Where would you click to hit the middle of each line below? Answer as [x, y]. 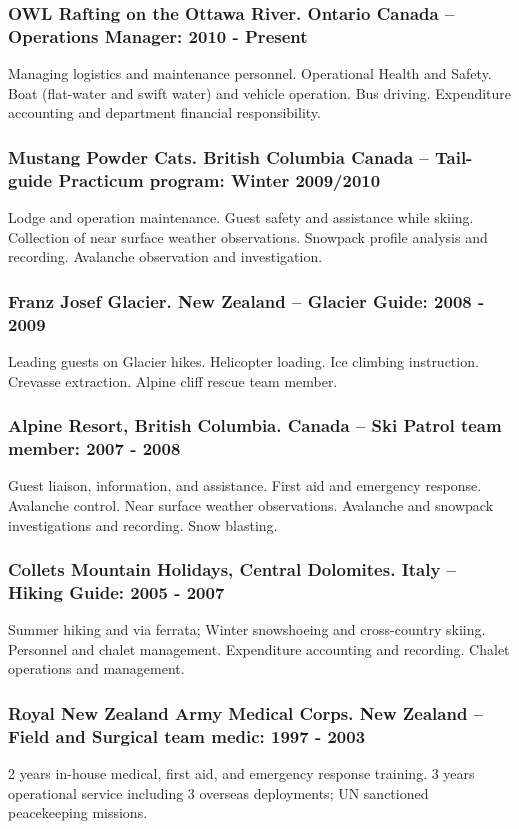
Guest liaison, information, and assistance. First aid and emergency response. [245, 485]
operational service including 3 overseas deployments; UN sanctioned [218, 792]
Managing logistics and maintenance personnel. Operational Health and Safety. [250, 73]
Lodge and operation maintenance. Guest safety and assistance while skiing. [241, 217]
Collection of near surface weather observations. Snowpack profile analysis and [248, 236]
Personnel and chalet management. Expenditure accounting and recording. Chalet [259, 648]
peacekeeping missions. [78, 812]
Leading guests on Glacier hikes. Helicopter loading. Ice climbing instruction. [243, 360]
